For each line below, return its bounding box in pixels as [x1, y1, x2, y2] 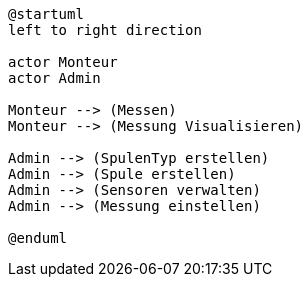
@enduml [8, 230, 68, 246]
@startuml [8, 6, 84, 22]
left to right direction [8, 22, 202, 38]
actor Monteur [8, 54, 118, 70]
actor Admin [8, 70, 101, 86]
